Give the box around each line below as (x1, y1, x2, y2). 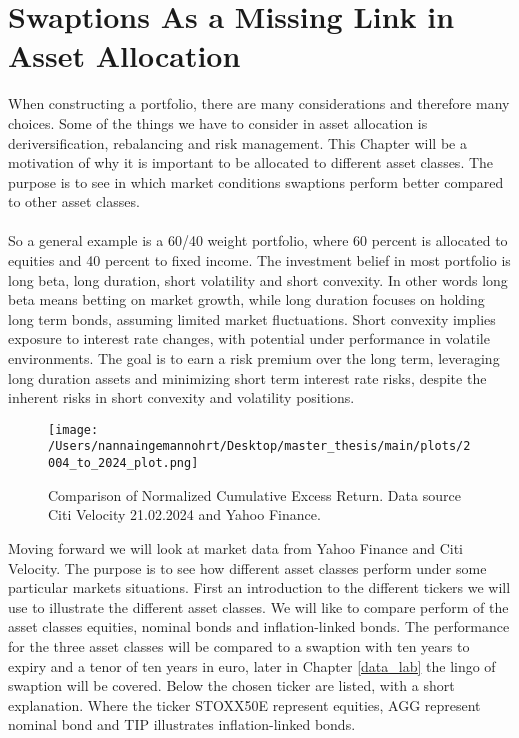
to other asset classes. (8, 191, 140, 212)
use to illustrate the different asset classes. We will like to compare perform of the (8, 596, 509, 617)
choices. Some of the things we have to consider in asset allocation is (8, 112, 428, 133)
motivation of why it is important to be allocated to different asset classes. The (8, 152, 494, 173)
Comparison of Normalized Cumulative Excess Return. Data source (48, 484, 461, 505)
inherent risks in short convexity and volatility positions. (8, 387, 355, 408)
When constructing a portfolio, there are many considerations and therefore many (8, 93, 510, 114)
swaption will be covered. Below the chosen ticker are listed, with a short (8, 675, 455, 696)
